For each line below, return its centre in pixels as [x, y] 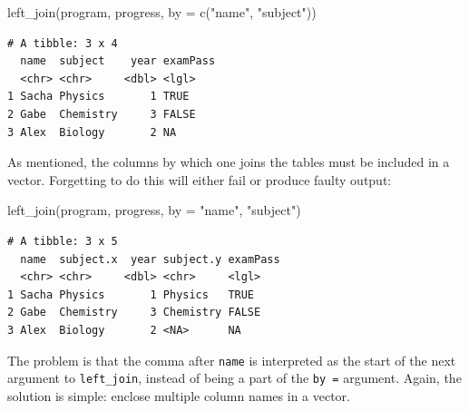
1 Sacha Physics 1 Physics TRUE [131, 294]
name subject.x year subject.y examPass [150, 259]
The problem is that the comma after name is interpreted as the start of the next [232, 360]
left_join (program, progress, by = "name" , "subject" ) [154, 210]
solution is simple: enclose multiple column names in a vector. [179, 395]
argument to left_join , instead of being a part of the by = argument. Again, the [234, 378]
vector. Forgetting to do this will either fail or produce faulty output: [200, 179]
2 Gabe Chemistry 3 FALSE [102, 114]
